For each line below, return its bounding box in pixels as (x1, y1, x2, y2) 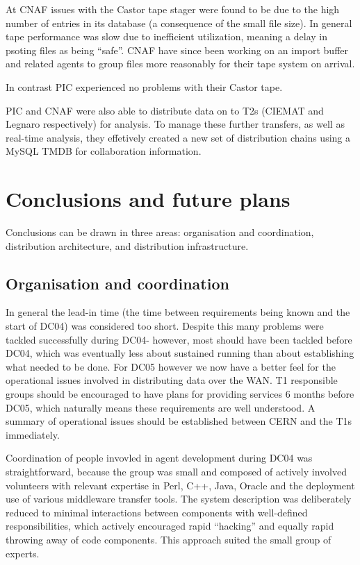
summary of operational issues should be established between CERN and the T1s (6, 414, 352, 428)
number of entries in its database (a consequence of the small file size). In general (6, 15, 352, 30)
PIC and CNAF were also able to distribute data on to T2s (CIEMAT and (6, 103, 324, 117)
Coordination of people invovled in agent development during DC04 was (6, 450, 313, 465)
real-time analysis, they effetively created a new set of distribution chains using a (6, 130, 350, 144)
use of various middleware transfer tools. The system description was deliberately (6, 491, 352, 506)
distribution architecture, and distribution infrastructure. (6, 238, 249, 253)
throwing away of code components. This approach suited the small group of (6, 532, 332, 546)
